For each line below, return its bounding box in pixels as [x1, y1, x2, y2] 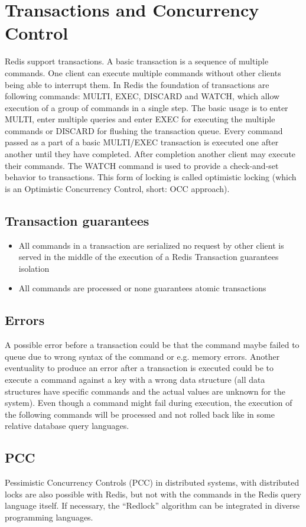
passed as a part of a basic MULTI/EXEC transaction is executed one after [5, 136, 279, 148]
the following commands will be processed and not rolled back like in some [5, 408, 275, 420]
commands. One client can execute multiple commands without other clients [5, 66, 281, 79]
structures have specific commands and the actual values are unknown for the [5, 385, 285, 397]
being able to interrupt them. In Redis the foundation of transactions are [5, 78, 269, 90]
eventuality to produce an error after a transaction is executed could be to [5, 362, 274, 374]
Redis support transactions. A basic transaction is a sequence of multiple [5, 55, 269, 67]
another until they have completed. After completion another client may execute [5, 148, 296, 160]
